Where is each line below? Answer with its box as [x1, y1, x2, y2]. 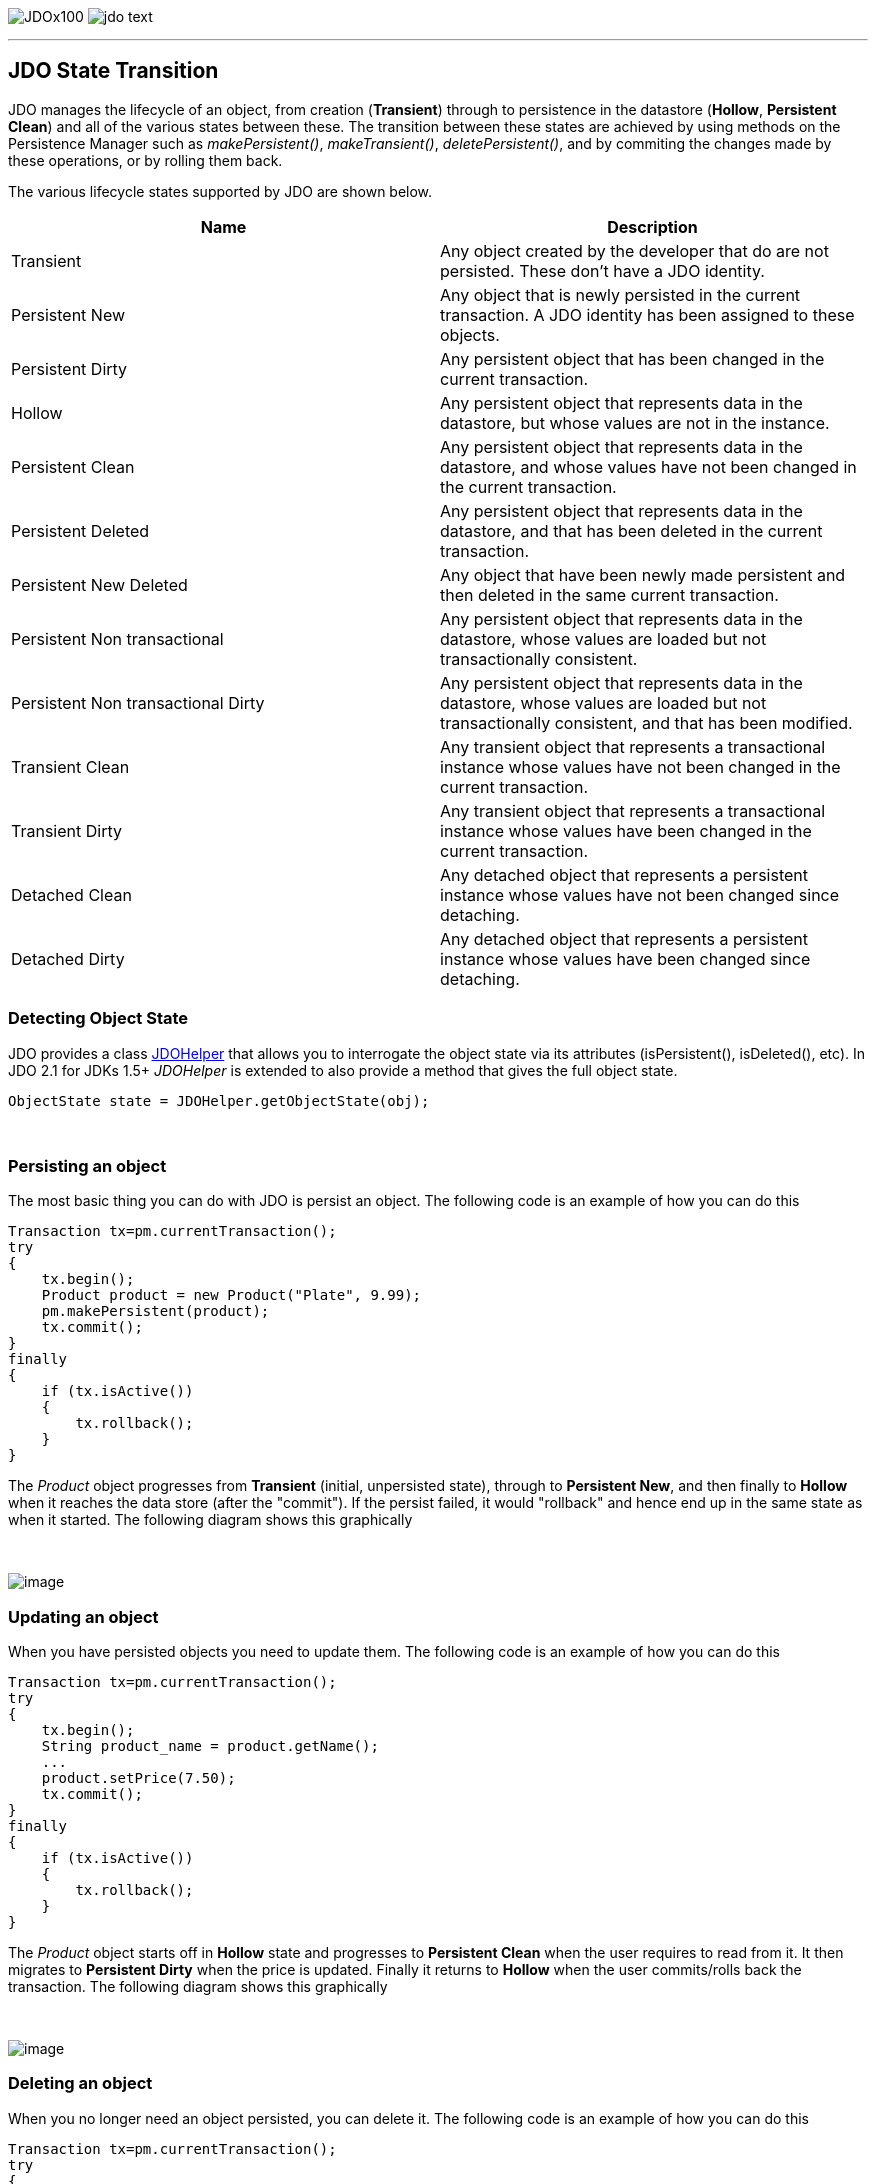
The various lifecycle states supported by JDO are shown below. [8, 182, 433, 200]
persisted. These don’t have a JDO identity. [440, 260, 765, 281]
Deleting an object [8, 2073, 153, 2094]
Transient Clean [11, 756, 130, 777]
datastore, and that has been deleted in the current [440, 520, 823, 541]
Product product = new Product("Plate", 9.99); [41, 1287, 422, 1304]
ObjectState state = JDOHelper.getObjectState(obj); [8, 1092, 430, 1109]
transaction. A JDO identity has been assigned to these [440, 304, 855, 325]
